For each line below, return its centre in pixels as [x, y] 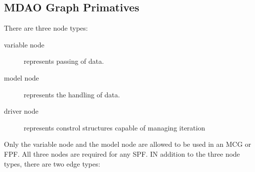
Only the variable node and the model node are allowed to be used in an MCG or [128, 144]
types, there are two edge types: [52, 163]
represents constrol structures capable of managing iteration [114, 127]
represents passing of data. [64, 61]
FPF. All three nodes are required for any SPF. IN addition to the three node [122, 153]
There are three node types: [46, 28]
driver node [21, 111]
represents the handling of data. [72, 94]
